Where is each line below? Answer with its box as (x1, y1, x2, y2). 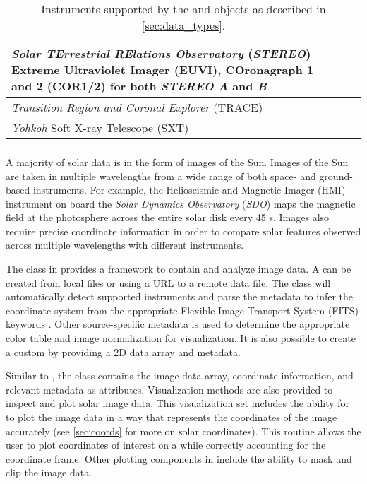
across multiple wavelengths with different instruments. (6, 237, 244, 252)
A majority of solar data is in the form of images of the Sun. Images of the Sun (6, 154, 349, 169)
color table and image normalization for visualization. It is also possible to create (6, 331, 356, 346)
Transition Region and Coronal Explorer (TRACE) (11, 99, 263, 115)
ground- (319, 168, 353, 183)
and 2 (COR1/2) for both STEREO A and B (11, 78, 267, 94)
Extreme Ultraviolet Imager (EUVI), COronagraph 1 (11, 61, 313, 78)
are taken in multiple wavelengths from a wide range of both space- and (6, 168, 316, 183)
